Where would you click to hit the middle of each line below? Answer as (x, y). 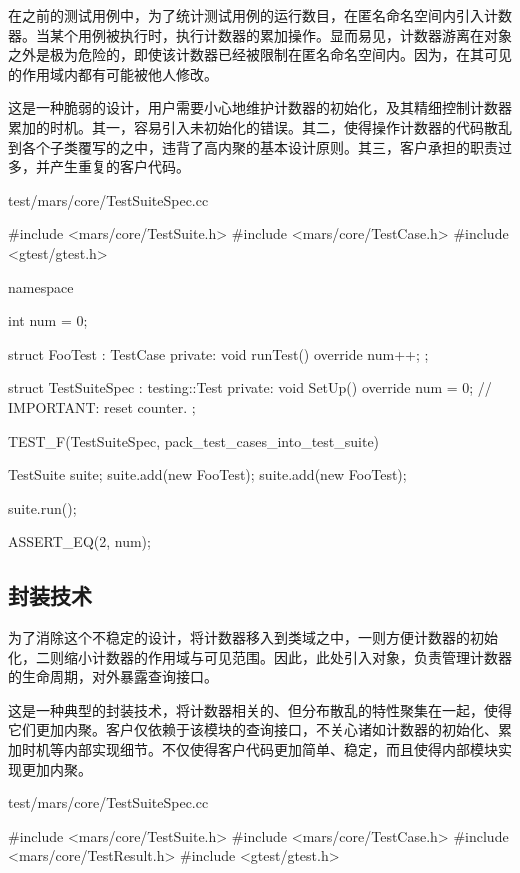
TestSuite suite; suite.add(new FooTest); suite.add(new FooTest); (207, 474)
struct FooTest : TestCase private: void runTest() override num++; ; (218, 353)
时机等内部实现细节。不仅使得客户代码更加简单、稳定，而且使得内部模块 (259, 749)
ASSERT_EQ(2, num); (79, 541)
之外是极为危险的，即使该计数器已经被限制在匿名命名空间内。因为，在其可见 (260, 54)
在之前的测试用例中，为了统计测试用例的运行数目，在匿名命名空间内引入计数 (260, 15)
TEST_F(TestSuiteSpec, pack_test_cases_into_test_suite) (194, 440)
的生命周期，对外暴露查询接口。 (113, 676)
